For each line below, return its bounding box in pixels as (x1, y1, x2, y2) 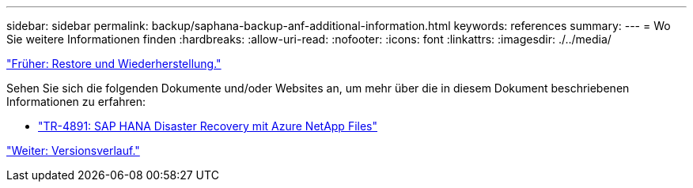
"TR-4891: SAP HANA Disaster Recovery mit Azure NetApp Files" (38, 119, 378, 133)
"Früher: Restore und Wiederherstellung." (6, 57, 222, 70)
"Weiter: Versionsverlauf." (6, 144, 140, 157)
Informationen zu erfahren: (6, 95, 146, 108)
